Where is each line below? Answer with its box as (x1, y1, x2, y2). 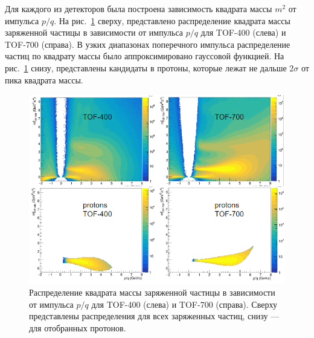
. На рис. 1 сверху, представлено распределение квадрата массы (54, 14, 290, 27)
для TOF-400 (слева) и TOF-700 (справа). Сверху (91, 297, 277, 310)
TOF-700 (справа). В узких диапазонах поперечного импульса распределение (5, 37, 290, 50)
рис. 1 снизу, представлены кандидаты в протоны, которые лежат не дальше (5, 61, 287, 74)
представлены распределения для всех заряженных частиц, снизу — (29, 310, 280, 322)
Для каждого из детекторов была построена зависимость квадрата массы (5, 2, 272, 15)
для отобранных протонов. (29, 322, 126, 334)
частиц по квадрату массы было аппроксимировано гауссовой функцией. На (5, 50, 284, 62)
